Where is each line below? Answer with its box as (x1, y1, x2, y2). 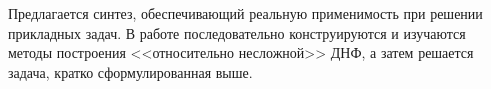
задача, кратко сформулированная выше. (8, 61, 253, 82)
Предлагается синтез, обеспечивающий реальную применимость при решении (8, 3, 483, 23)
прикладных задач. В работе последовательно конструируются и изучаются (8, 22, 466, 43)
